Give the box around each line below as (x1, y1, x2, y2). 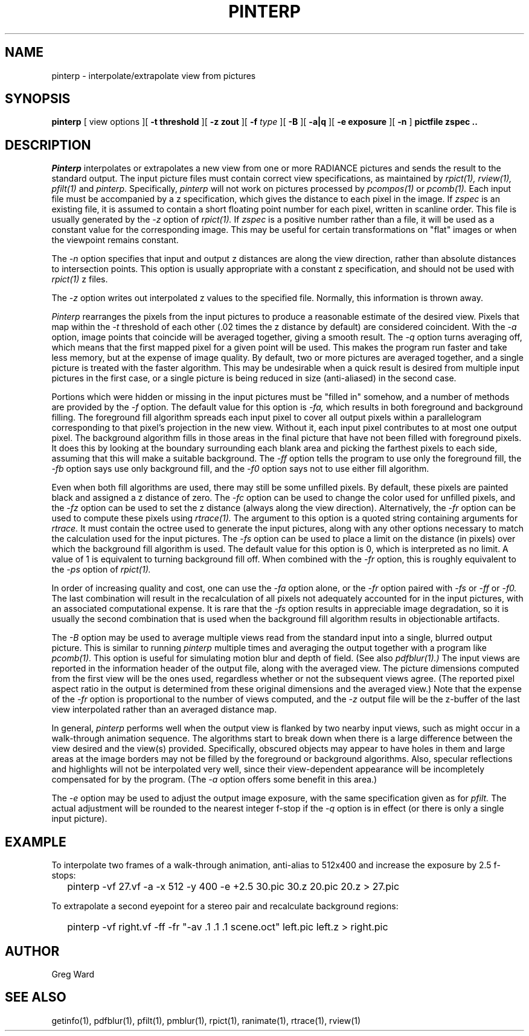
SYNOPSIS (5, 91, 71, 107)
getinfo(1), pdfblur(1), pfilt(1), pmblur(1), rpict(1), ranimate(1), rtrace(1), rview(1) (51, 1015, 361, 1026)
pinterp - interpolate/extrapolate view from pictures (51, 70, 256, 81)
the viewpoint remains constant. (51, 235, 179, 246)
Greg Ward (51, 968, 95, 979)
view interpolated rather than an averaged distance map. (51, 704, 277, 715)
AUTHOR (5, 943, 60, 959)
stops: (51, 870, 76, 881)
